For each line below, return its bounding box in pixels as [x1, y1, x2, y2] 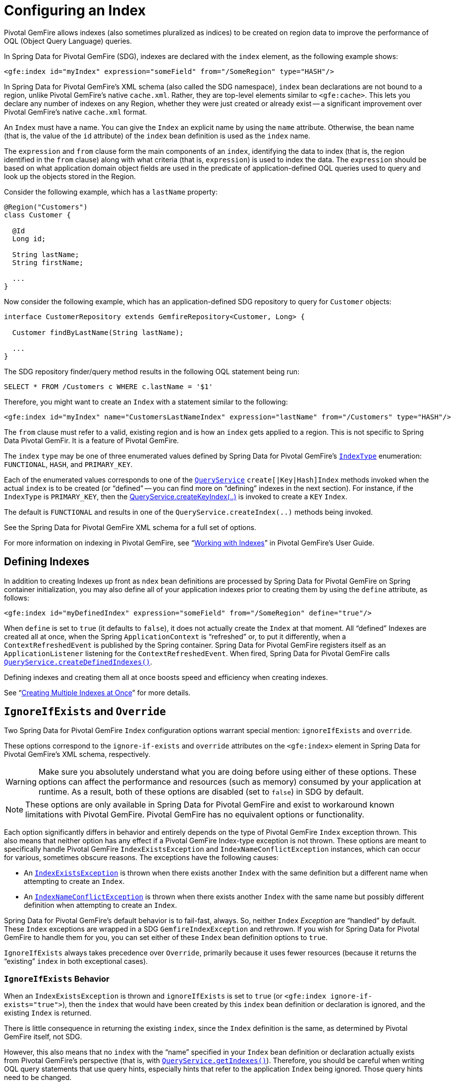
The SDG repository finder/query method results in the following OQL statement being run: [4, 367, 300, 376]
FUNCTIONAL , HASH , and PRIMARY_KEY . [4, 460, 133, 469]
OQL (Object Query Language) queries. [4, 36, 132, 45]
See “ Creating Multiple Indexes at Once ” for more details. [4, 688, 191, 697]
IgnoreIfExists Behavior [4, 973, 110, 984]
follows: [4, 593, 29, 602]
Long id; [12, 234, 46, 243]
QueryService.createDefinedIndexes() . [4, 657, 153, 666]
